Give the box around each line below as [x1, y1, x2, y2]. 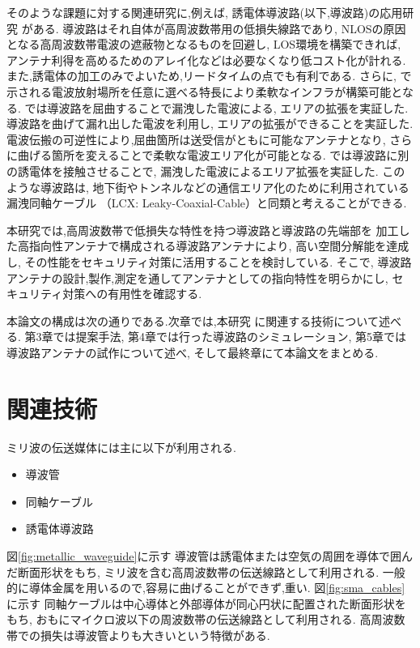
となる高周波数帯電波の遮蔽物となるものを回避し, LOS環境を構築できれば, [6, 36, 401, 53]
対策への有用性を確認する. [62, 285, 202, 302]
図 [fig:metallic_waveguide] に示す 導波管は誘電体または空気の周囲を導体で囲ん [6, 547, 414, 564]
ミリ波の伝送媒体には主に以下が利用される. [6, 438, 236, 455]
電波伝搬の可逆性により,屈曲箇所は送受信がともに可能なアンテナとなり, [6, 130, 386, 147]
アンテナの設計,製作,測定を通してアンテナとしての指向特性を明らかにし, [6, 269, 388, 286]
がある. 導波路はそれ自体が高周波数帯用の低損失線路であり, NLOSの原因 [21, 19, 406, 36]
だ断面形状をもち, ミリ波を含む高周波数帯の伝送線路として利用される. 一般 [6, 563, 405, 580]
